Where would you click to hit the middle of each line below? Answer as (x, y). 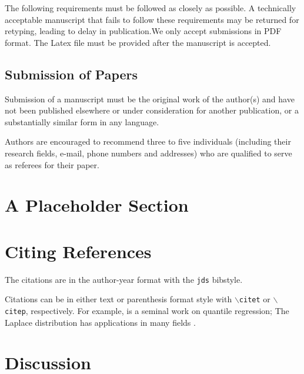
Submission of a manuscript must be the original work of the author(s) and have (150, 98)
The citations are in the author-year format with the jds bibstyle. (124, 279)
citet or (255, 299)
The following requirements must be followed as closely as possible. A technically (151, 8)
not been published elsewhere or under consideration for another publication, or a (152, 110)
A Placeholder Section (97, 205)
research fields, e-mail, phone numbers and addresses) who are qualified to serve (148, 153)
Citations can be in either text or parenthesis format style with (118, 299)
